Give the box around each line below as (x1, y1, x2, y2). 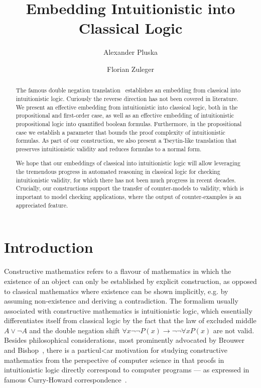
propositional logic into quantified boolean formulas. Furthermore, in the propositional (16, 119, 242, 128)
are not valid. (213, 325, 254, 335)
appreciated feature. (16, 201, 68, 209)
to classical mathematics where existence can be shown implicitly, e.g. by (4, 285, 228, 296)
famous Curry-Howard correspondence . (4, 374, 127, 384)
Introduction (4, 237, 93, 257)
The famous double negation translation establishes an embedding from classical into (16, 86, 241, 94)
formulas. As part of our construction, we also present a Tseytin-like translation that (16, 136, 237, 145)
